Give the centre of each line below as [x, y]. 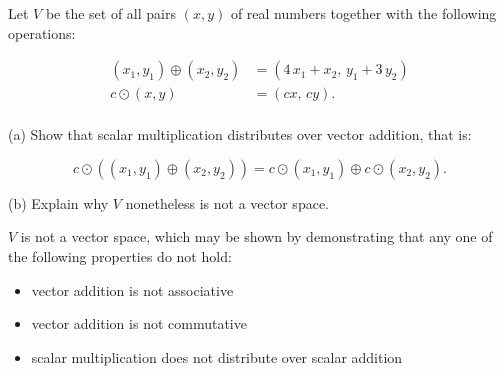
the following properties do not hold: [120, 256]
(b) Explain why [58, 202]
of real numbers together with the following [363, 13]
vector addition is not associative [132, 289]
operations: [42, 32]
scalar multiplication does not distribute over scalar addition [217, 356]
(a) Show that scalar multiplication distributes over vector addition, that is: [240, 134]
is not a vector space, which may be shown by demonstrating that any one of [256, 236]
